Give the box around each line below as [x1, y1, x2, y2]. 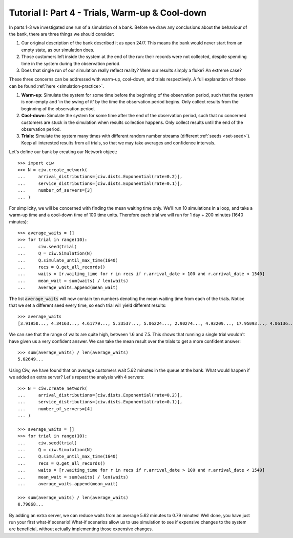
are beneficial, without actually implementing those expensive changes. [9, 526, 153, 532]
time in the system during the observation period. [21, 60, 121, 66]
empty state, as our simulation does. [21, 47, 95, 53]
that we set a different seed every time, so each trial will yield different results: [9, 302, 167, 308]
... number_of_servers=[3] [18, 188, 93, 193]
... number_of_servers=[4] [18, 406, 93, 412]
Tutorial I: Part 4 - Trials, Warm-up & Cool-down [9, 7, 207, 18]
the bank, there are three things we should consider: [9, 31, 115, 37]
